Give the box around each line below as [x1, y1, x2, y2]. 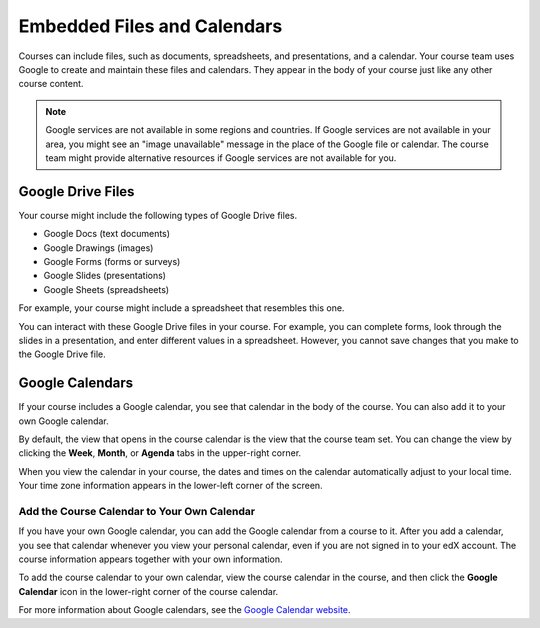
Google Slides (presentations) [43, 270, 167, 282]
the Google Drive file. [18, 348, 107, 360]
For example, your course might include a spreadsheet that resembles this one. [18, 302, 345, 314]
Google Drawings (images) [43, 241, 154, 254]
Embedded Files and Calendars [18, 15, 283, 37]
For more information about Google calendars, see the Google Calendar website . [18, 604, 351, 616]
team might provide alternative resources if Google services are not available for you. [45, 151, 397, 164]
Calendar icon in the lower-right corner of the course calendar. [18, 585, 279, 597]
